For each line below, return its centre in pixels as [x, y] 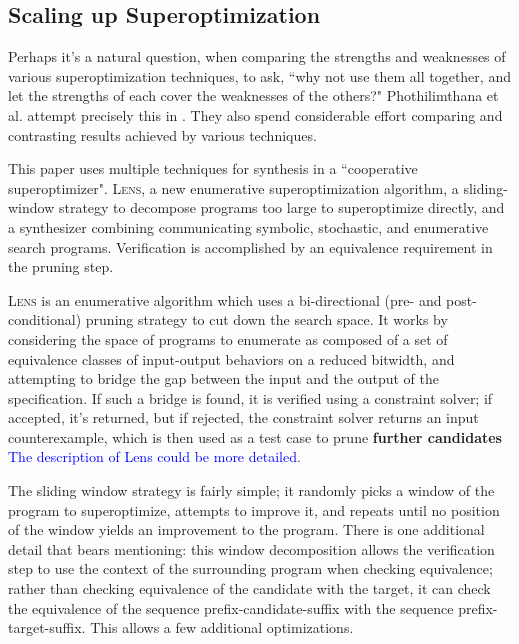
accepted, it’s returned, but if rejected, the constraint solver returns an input [243, 417]
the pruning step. [61, 266]
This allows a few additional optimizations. [222, 627]
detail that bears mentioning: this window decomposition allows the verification [251, 548]
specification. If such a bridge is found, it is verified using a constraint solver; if [250, 397]
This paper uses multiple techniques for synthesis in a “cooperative [213, 168]
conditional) [45, 319]
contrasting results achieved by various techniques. [162, 134]
